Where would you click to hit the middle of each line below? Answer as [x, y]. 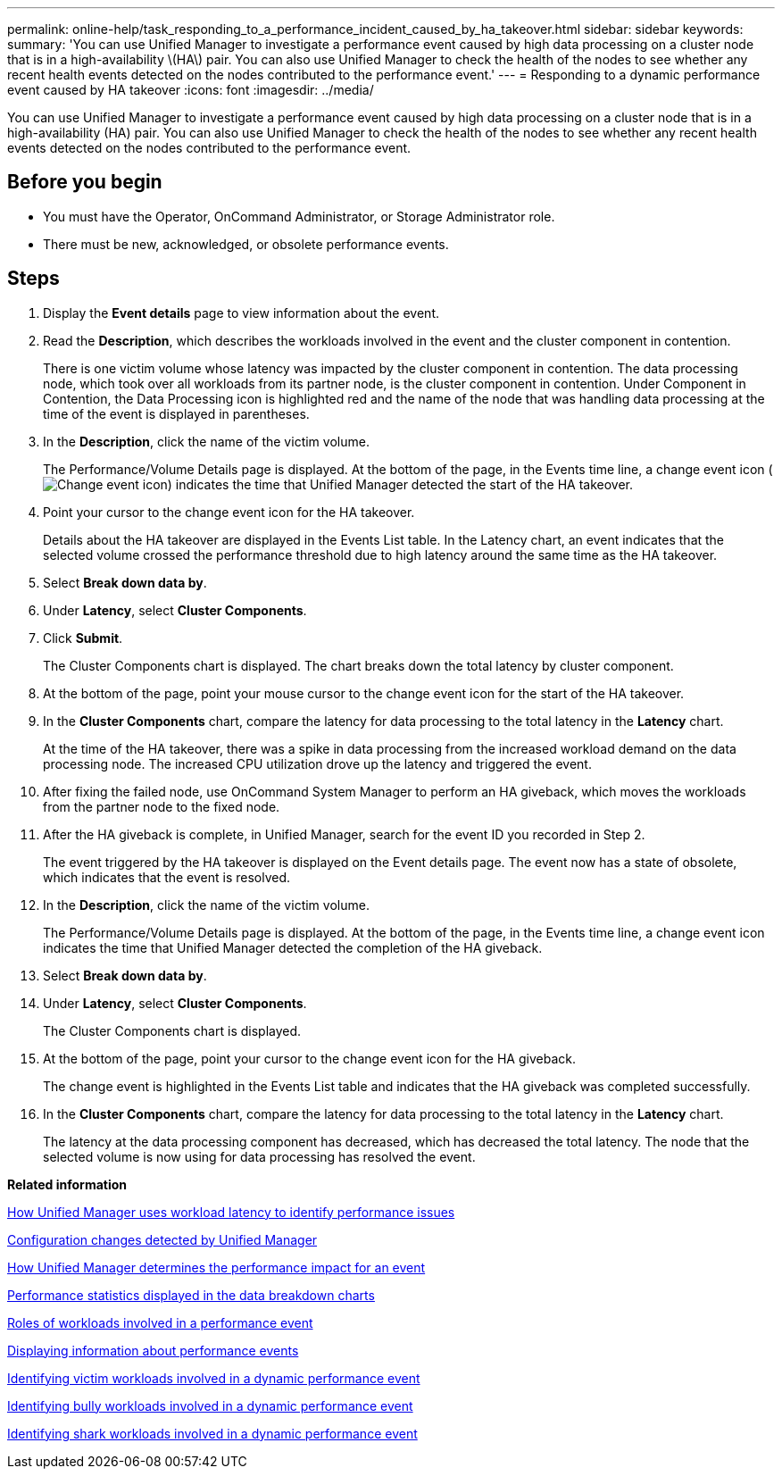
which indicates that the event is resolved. [167, 877]
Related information [67, 1184]
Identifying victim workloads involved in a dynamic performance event [214, 1378]
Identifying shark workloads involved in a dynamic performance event [212, 1433]
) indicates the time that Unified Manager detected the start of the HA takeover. [400, 484]
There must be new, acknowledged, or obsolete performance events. [246, 244]
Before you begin [85, 182]
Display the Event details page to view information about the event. [241, 313]
